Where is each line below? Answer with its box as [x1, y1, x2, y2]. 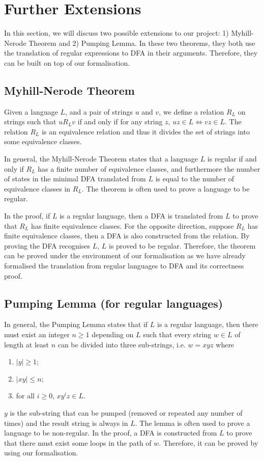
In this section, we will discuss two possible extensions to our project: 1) [4, 28, 229, 38]
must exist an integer [4, 329, 70, 339]
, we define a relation [159, 106, 224, 117]
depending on [92, 329, 134, 339]
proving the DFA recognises [4, 240, 91, 251]
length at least [4, 339, 49, 349]
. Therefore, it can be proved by [159, 437, 258, 448]
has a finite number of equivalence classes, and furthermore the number [38, 163, 260, 174]
